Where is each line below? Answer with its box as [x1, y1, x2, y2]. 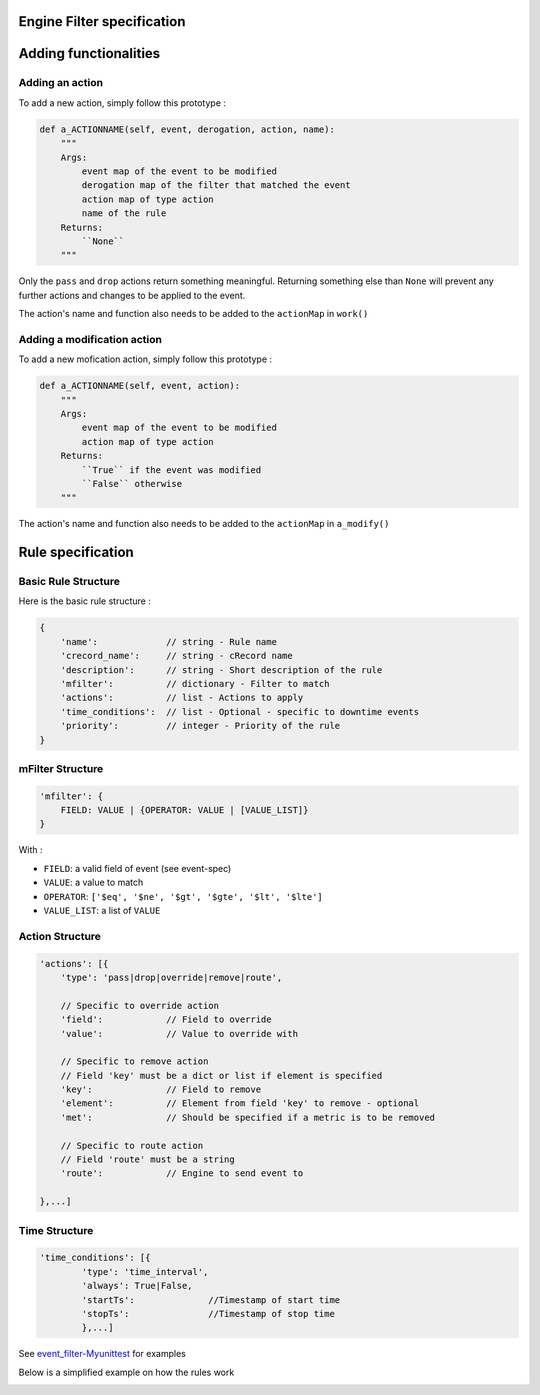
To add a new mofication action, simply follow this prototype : [18, 353, 273, 365]
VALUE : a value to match [43, 876, 144, 889]
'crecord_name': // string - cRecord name [60, 650, 294, 662]
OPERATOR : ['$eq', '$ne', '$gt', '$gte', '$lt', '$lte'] [43, 890, 324, 902]
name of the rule [81, 208, 167, 219]
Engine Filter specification [18, 13, 186, 30]
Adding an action [18, 76, 104, 90]
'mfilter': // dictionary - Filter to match [60, 678, 330, 689]
